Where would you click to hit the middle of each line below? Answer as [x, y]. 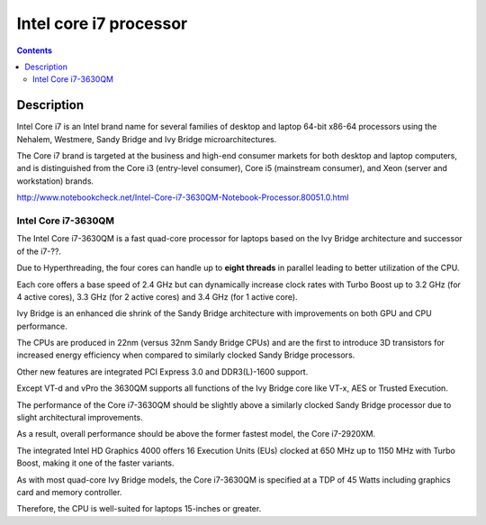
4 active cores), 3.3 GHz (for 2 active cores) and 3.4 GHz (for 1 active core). [157, 296]
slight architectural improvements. [80, 418]
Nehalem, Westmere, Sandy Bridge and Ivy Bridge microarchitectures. [147, 139]
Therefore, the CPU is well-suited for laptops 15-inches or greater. [139, 509]
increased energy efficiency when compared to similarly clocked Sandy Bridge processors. [186, 355]
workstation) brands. [55, 181]
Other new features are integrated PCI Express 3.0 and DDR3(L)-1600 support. [162, 371]
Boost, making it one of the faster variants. [95, 463]
